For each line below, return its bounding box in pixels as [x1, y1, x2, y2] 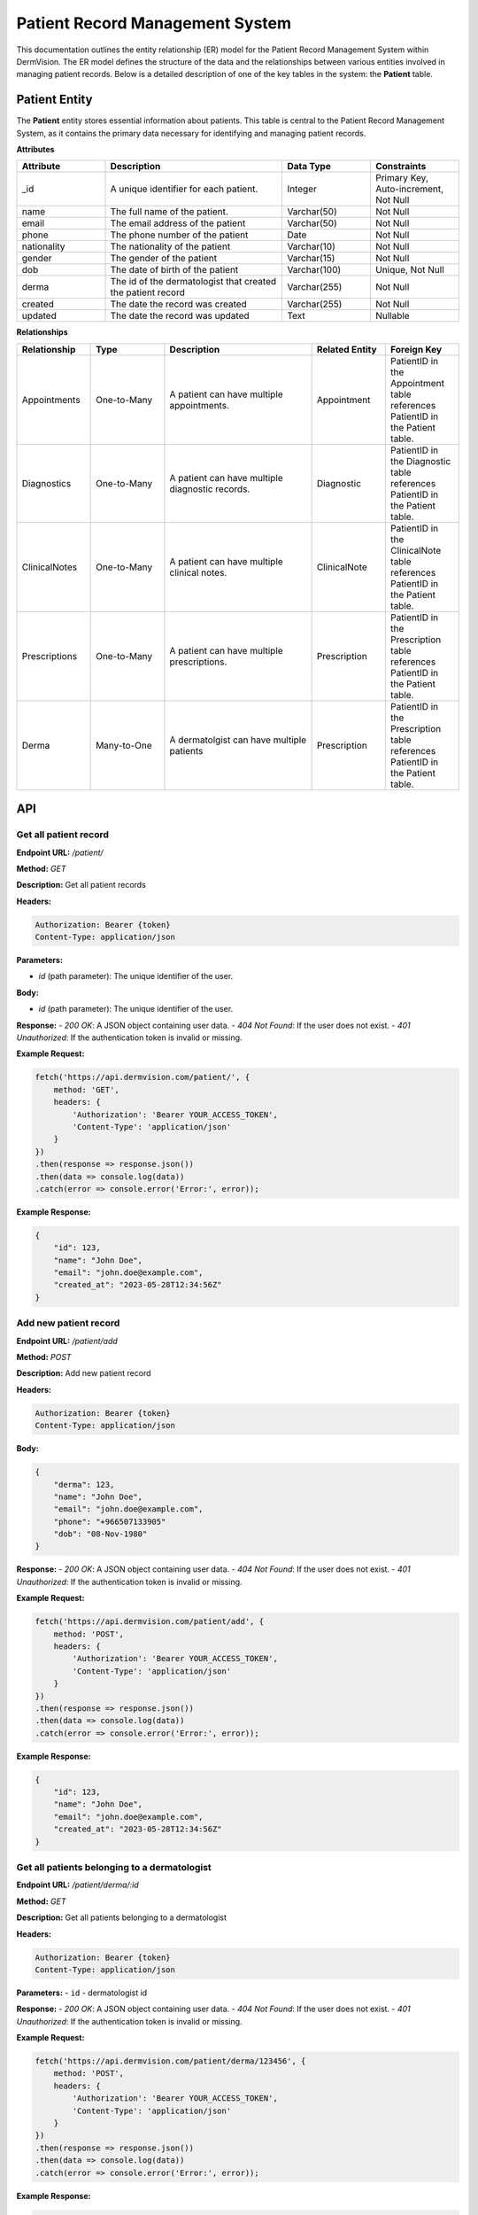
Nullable [374, 310, 411, 323]
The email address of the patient [110, 217, 246, 229]
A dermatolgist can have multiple [169, 734, 307, 746]
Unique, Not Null [374, 264, 444, 276]
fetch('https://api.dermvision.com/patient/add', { [35, 1617, 265, 1627]
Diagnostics [21, 477, 72, 489]
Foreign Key [390, 343, 443, 355]
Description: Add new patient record [16, 1368, 151, 1379]
